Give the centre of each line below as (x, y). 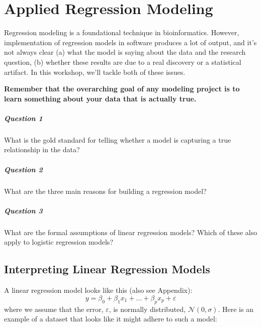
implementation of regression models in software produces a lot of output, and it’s (130, 42)
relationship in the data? (42, 149)
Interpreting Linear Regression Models (107, 269)
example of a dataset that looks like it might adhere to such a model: (111, 319)
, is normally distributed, (147, 309)
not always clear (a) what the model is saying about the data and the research (125, 52)
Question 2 (23, 169)
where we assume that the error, (54, 309)
